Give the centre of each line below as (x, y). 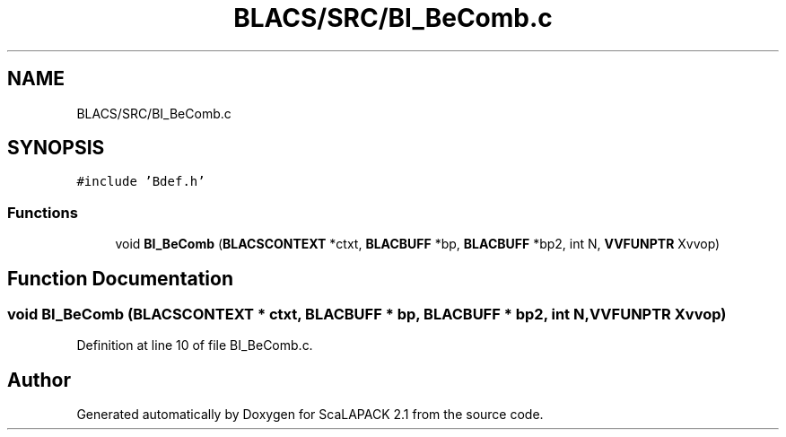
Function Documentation (120, 278)
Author (39, 380)
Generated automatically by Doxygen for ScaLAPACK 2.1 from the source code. (310, 415)
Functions (43, 212)
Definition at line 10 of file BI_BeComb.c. (195, 345)
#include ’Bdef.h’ (141, 182)
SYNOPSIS (56, 148)
